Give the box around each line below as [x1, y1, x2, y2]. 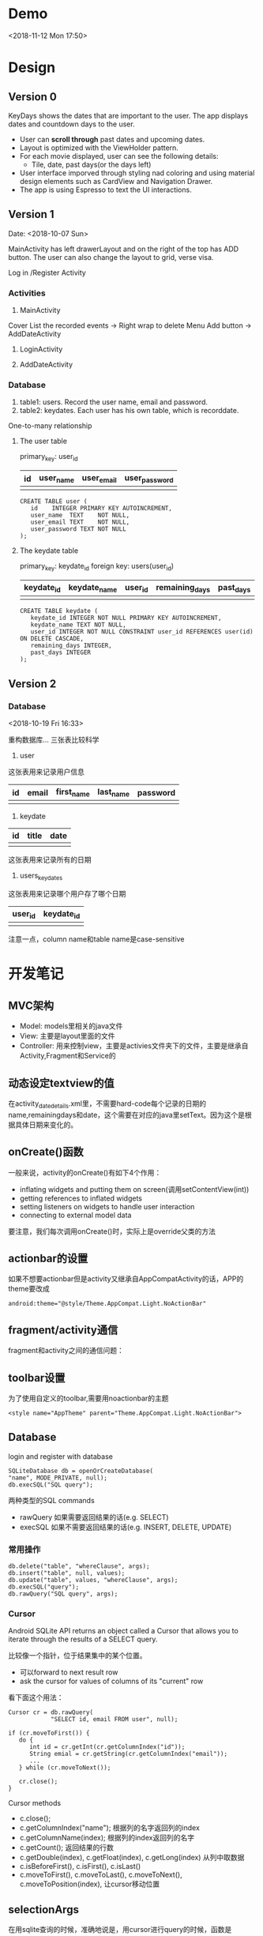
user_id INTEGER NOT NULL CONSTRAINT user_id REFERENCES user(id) [30, 628, 254, 636]
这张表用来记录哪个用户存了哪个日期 [8, 889, 126, 898]
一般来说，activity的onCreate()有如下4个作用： [8, 1167, 162, 1177]
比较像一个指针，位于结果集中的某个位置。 [8, 1651, 147, 1660]
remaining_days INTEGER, [30, 641, 112, 650]
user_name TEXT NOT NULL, [30, 511, 130, 520]
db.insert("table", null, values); [8, 1569, 126, 1577]
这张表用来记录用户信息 [8, 767, 85, 776]
